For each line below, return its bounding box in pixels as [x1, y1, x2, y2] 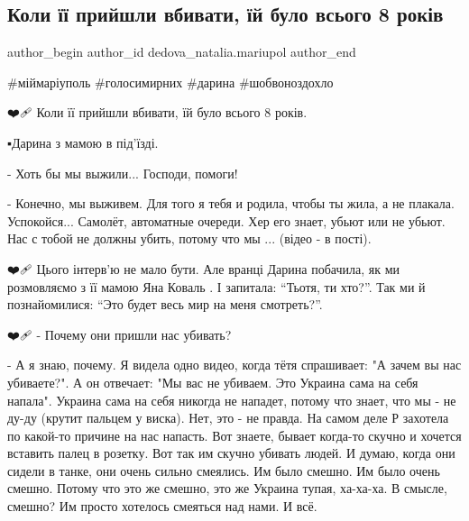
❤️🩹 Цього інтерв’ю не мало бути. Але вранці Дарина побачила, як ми [7, 259, 400, 278]
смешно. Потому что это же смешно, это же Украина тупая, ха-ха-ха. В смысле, [7, 479, 447, 498]
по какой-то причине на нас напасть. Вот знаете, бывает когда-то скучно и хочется [7, 425, 462, 444]
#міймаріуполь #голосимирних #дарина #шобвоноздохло [7, 72, 334, 91]
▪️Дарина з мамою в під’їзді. [7, 133, 159, 151]
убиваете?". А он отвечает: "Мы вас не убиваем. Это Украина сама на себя [7, 372, 418, 391]
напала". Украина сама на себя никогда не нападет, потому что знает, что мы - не [7, 390, 456, 409]
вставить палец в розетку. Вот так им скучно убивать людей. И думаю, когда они [7, 443, 455, 462]
